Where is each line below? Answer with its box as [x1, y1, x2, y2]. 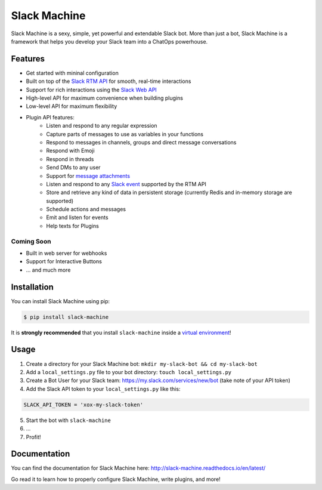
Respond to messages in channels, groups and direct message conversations [46, 138, 237, 146]
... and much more [26, 266, 71, 273]
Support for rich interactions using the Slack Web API [26, 86, 157, 93]
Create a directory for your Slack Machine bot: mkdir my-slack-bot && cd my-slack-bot [26, 360, 258, 367]
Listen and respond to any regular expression [46, 122, 157, 130]
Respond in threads [46, 155, 94, 162]
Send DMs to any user [46, 164, 101, 171]
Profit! [26, 433, 41, 440]
